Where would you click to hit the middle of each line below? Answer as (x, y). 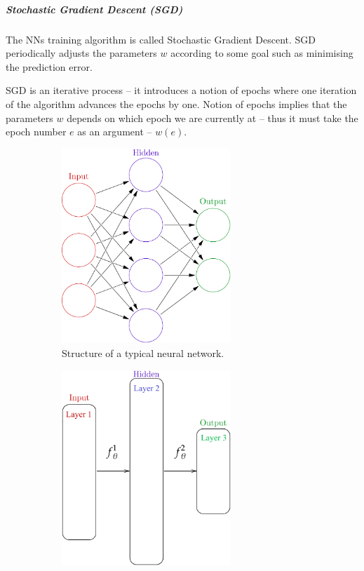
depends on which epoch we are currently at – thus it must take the (213, 117)
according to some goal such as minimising (262, 53)
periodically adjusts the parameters (81, 53)
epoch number (36, 132)
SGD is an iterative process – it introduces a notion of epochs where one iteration (181, 90)
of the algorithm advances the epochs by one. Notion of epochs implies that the (176, 103)
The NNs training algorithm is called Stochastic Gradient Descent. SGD (161, 39)
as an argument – (115, 132)
